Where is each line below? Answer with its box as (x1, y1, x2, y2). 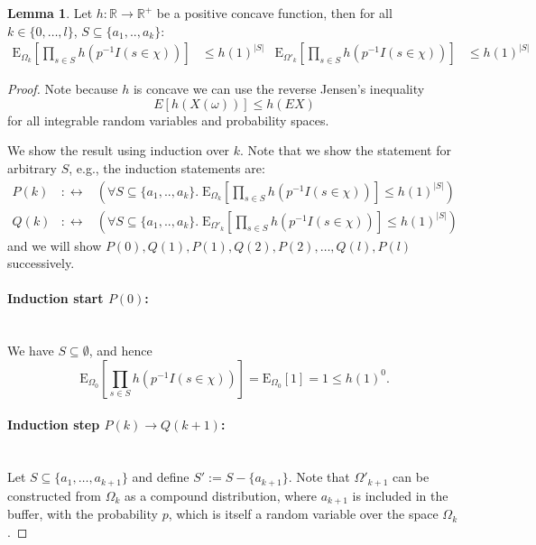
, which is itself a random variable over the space (168, 504, 439, 523)
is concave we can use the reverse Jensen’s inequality (133, 79, 425, 98)
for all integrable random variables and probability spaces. (7, 110, 329, 129)
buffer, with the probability (7, 504, 158, 523)
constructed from (7, 485, 101, 504)
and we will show (7, 236, 102, 254)
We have (7, 341, 54, 360)
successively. (7, 254, 75, 272)
